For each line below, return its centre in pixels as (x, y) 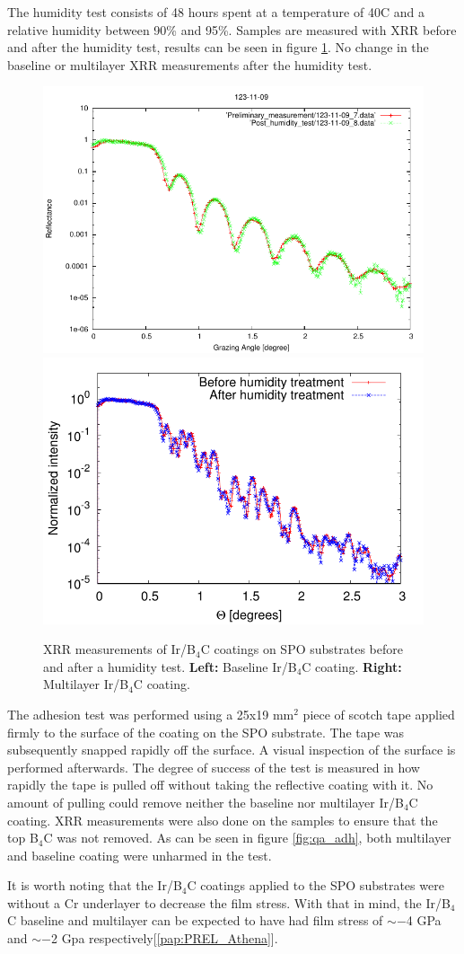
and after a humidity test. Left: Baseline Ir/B (170, 666)
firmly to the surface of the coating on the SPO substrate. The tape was (206, 732)
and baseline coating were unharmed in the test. (140, 855)
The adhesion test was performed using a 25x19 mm (151, 714)
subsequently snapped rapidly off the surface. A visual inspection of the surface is (232, 750)
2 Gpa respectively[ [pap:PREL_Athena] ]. (164, 938)
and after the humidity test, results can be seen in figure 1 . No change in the (218, 47)
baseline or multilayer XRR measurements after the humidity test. (190, 64)
